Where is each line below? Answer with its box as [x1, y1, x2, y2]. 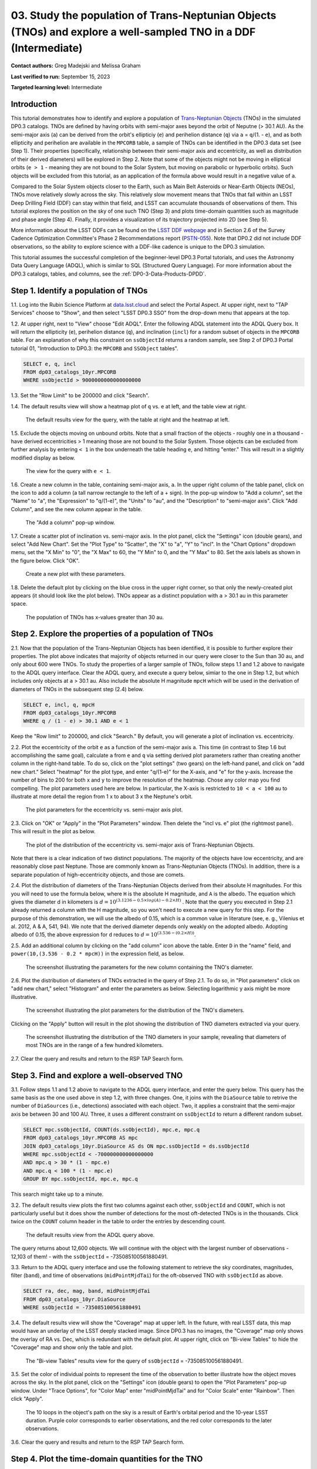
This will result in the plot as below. [11, 828, 96, 835]
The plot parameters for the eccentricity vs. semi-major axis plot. [25, 806, 183, 813]
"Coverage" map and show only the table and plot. [11, 1344, 133, 1351]
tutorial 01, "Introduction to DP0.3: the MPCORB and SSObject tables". [11, 344, 178, 352]
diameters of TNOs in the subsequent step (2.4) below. [11, 685, 144, 693]
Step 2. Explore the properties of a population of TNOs [11, 629, 214, 639]
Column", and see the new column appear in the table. [11, 505, 143, 512]
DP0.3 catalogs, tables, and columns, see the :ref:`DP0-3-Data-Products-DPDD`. [11, 270, 207, 277]
